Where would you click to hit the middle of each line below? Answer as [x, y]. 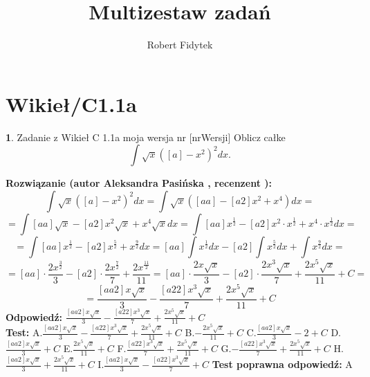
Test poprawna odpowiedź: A [282, 364]
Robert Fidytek [180, 45]
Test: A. [24, 332]
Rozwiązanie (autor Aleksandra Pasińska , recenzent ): [139, 183]
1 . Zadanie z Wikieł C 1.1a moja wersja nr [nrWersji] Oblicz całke [146, 137]
